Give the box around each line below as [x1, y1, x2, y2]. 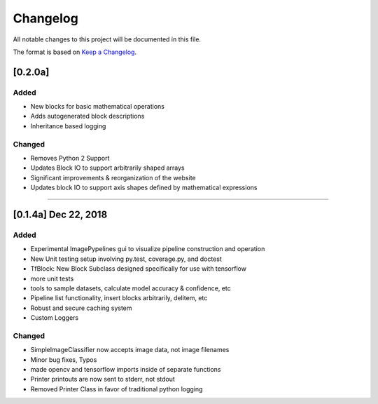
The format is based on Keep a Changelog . [13, 48, 136, 56]
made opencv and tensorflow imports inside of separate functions [30, 365, 221, 373]
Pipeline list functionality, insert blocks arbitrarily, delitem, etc [30, 294, 208, 302]
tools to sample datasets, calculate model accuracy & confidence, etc [30, 284, 231, 292]
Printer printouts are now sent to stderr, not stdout [30, 375, 175, 384]
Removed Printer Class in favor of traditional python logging [30, 384, 203, 393]
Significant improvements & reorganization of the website [30, 173, 196, 182]
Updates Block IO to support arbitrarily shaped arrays [30, 163, 185, 172]
